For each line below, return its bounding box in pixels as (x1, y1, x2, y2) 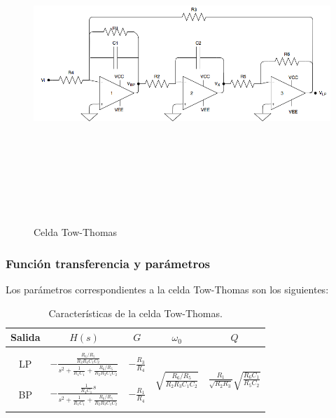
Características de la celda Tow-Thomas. (48, 305, 223, 320)
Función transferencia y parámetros (6, 254, 211, 272)
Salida (10, 330, 41, 344)
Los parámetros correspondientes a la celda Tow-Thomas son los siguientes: (6, 281, 329, 296)
